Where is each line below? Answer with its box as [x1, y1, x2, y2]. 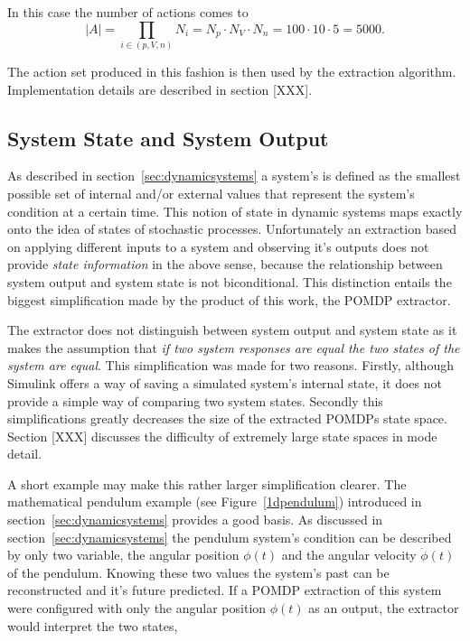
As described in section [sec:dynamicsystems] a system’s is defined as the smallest [7, 166, 461, 185]
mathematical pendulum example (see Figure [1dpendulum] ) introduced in [7, 492, 422, 511]
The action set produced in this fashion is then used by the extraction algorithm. [7, 61, 456, 80]
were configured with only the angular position [7, 599, 267, 618]
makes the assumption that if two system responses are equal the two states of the [7, 338, 460, 357]
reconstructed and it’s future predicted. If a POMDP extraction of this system [7, 581, 442, 599]
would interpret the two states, [7, 616, 178, 635]
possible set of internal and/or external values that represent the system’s [7, 183, 415, 202]
